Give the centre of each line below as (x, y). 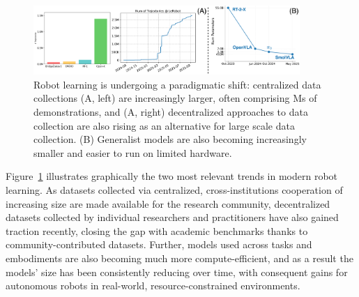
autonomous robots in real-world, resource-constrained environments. (153, 285)
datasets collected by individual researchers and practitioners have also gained (172, 217)
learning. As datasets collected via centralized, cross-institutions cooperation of (174, 189)
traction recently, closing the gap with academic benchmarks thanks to (157, 230)
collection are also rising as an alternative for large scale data (164, 125)
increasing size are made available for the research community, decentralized (168, 203)
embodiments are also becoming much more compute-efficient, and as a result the (179, 258)
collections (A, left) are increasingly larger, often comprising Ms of (175, 98)
